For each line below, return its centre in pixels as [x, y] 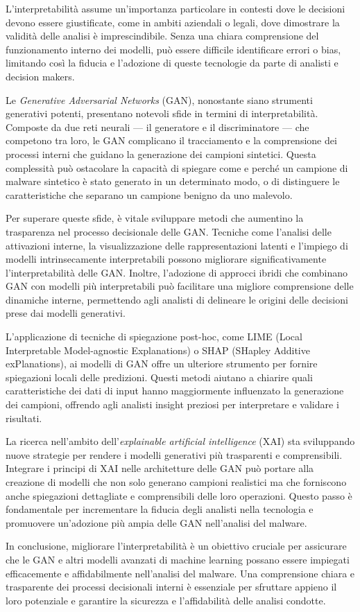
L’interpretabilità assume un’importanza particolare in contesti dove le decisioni [175, 8]
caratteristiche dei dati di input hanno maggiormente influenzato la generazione [175, 391]
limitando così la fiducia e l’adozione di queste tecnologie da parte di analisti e [172, 63]
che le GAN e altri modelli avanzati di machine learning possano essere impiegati [178, 559]
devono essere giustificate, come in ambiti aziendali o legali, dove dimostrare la [173, 22]
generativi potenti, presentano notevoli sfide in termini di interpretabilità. [162, 113]
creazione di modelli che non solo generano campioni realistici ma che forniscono [176, 482]
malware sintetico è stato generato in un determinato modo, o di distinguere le [173, 181]
